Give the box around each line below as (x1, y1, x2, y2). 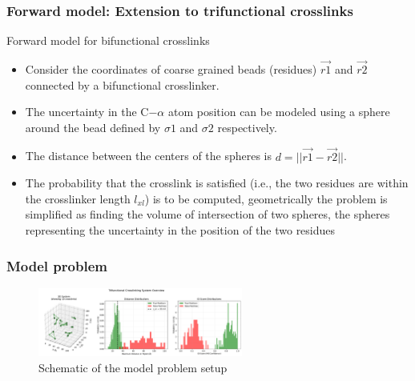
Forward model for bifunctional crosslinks (6, 32, 210, 49)
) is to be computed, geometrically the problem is (144, 190, 388, 207)
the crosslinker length (25, 190, 131, 207)
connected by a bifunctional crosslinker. (25, 76, 220, 93)
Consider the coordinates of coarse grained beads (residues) (25, 61, 317, 78)
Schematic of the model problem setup (38, 359, 228, 375)
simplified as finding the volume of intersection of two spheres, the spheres (25, 206, 390, 223)
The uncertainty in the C (25, 103, 149, 120)
